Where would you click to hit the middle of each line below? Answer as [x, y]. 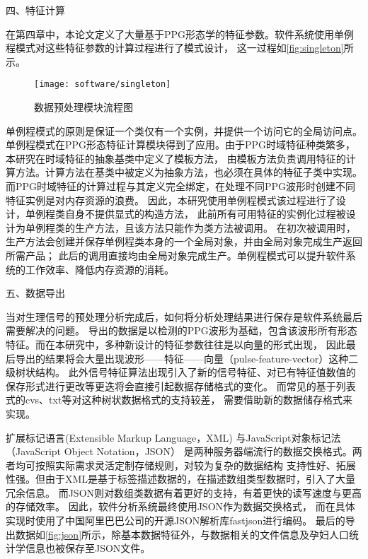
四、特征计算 [35, 10]
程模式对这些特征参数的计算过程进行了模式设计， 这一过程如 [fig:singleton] [175, 48]
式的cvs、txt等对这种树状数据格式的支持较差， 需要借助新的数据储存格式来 [179, 400]
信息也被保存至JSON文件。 [88, 548]
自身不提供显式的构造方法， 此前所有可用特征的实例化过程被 [205, 214]
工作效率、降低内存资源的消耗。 [99, 269]
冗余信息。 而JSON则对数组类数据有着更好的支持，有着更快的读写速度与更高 [184, 492]
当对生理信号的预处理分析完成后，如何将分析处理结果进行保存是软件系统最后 [184, 316]
